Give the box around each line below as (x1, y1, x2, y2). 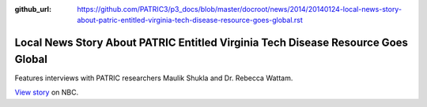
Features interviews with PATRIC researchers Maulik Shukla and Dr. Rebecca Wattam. (14, 73, 293, 83)
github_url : (14, 5, 51, 13)
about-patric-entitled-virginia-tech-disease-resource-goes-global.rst (77, 16, 304, 25)
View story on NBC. (14, 87, 79, 98)
